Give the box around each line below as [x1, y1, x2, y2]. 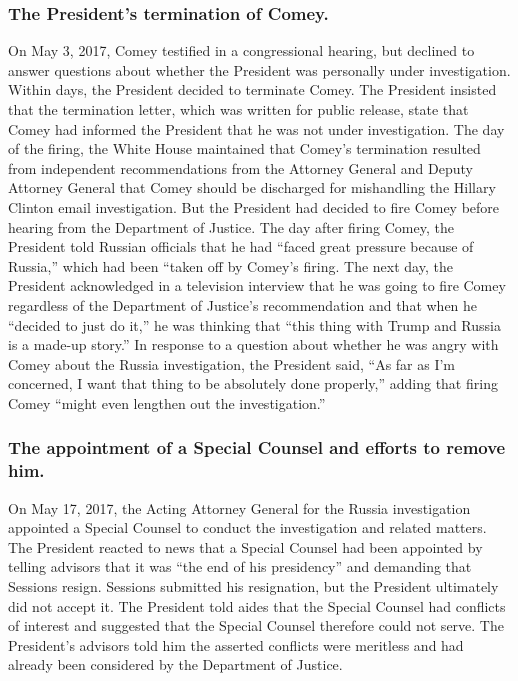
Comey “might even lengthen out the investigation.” [8, 392, 326, 413]
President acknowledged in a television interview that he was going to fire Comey [8, 275, 506, 296]
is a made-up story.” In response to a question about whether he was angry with [8, 334, 499, 355]
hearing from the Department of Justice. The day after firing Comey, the [8, 216, 454, 237]
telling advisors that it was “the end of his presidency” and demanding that [8, 556, 472, 577]
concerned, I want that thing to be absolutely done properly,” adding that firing [8, 373, 498, 394]
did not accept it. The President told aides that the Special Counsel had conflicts [8, 595, 506, 616]
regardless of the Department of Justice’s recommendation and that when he [8, 294, 478, 315]
